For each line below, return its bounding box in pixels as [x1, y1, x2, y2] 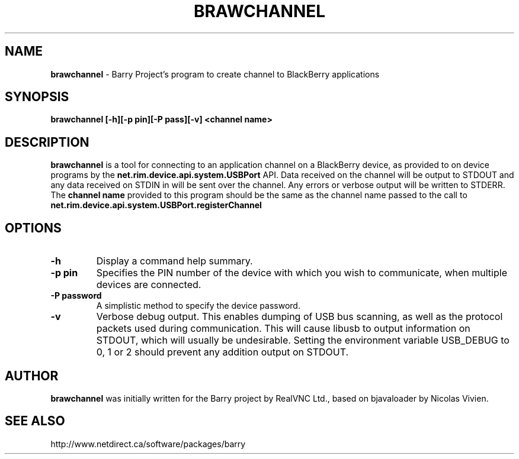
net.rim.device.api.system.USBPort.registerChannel [50, 200, 262, 211]
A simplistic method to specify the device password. [96, 300, 300, 311]
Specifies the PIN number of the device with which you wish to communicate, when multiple [96, 267, 507, 279]
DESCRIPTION [5, 134, 89, 150]
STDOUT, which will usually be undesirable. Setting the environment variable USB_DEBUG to [96, 334, 510, 347]
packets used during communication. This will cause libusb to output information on [96, 322, 470, 335]
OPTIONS [5, 220, 62, 235]
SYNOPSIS [5, 89, 69, 105]
